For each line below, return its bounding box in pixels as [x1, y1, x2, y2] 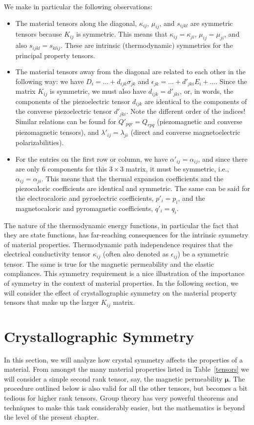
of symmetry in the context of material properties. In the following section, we [4, 277, 238, 288]
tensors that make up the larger [4, 297, 99, 307]
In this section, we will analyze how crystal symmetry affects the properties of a [4, 354, 243, 364]
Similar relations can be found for [15, 116, 116, 126]
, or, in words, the [180, 86, 233, 96]
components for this [47, 164, 107, 174]
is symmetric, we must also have [50, 86, 147, 96]
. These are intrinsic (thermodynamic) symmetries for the [61, 40, 233, 50]
